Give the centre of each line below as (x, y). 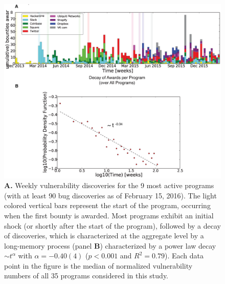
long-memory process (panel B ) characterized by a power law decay (110, 245)
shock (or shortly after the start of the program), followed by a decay (112, 225)
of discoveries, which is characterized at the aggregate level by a (104, 236)
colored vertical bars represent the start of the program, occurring (107, 205)
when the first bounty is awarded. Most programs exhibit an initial (109, 215)
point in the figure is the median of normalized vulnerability (98, 265)
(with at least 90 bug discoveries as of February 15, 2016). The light (110, 195)
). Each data (184, 256)
